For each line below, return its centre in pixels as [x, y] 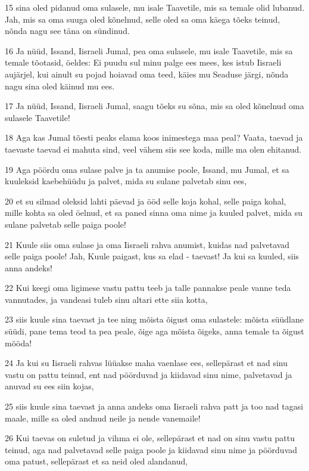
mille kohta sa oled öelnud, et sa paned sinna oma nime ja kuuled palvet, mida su [154, 213]
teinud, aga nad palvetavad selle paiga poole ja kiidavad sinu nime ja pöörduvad [151, 449]
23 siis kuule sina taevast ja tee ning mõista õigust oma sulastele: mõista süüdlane [154, 319]
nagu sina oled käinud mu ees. [60, 86]
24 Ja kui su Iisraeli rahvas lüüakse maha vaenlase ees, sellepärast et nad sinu [146, 363]
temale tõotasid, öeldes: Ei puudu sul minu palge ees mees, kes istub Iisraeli [143, 62]
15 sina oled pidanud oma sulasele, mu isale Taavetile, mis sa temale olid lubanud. [155, 7]
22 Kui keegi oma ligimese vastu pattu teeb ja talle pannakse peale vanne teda [148, 288]
